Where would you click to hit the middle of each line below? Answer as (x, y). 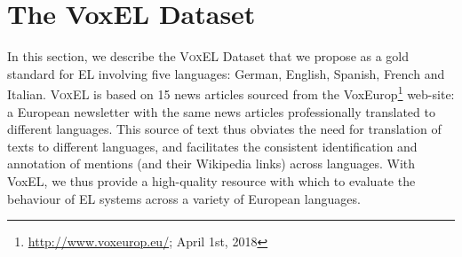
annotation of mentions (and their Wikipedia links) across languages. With (211, 164)
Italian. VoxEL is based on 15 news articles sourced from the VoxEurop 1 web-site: (231, 93)
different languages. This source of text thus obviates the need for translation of (224, 129)
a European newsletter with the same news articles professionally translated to (221, 111)
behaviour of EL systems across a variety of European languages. (184, 198)
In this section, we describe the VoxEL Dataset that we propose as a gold (208, 56)
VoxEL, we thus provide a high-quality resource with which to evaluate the (211, 180)
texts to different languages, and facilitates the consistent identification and (212, 146)
